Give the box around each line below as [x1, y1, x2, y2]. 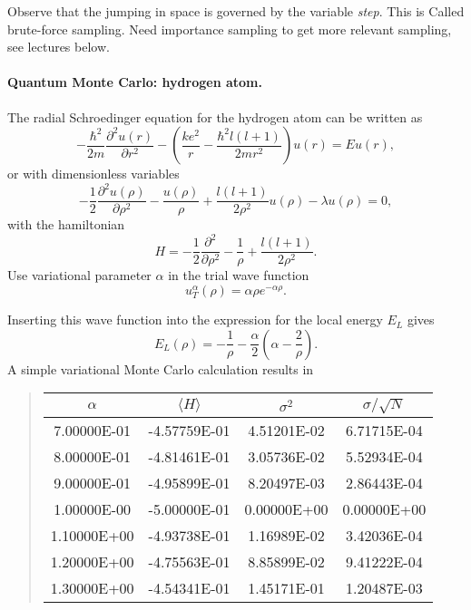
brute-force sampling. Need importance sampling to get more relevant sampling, [7, 19, 452, 38]
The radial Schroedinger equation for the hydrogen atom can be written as [7, 107, 423, 126]
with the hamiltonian [7, 215, 125, 234]
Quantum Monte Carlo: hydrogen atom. [7, 73, 262, 92]
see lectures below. [7, 37, 110, 56]
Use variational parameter [7, 266, 152, 285]
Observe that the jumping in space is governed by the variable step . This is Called [7, 2, 465, 20]
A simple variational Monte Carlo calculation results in [7, 359, 314, 378]
